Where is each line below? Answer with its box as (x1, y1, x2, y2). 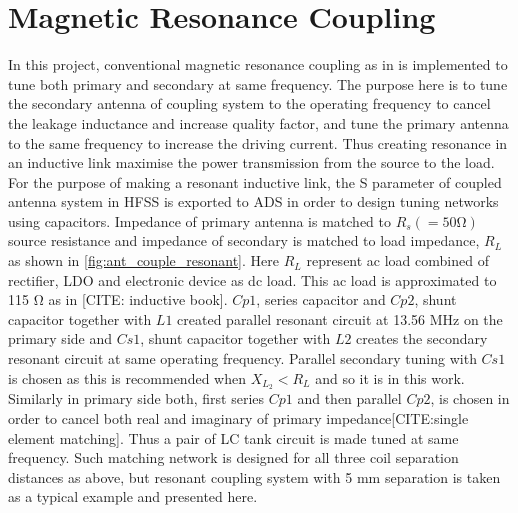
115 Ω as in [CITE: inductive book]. (8, 289, 228, 310)
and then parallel (297, 388, 402, 409)
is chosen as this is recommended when (8, 367, 246, 388)
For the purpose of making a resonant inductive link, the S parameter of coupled (8, 171, 502, 192)
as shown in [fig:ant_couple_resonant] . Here (8, 250, 280, 271)
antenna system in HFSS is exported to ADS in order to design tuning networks (8, 191, 499, 212)
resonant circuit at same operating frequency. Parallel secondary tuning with (8, 348, 477, 369)
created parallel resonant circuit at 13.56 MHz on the (177, 308, 503, 329)
